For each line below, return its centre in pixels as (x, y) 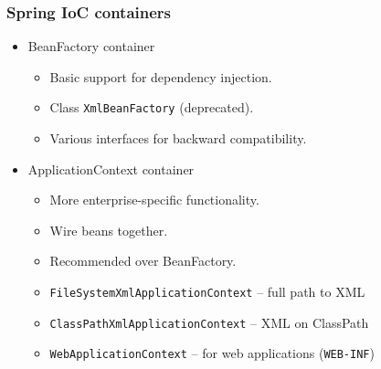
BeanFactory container (91, 46)
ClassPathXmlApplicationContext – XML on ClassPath (209, 322)
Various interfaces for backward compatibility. (178, 138)
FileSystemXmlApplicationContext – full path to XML (207, 292)
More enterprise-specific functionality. (154, 200)
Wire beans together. (109, 230)
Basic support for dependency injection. (161, 76)
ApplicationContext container (111, 169)
